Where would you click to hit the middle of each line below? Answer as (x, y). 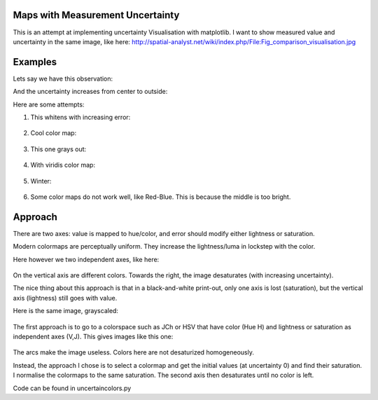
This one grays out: (58, 149)
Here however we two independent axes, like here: (86, 259)
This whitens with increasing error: (80, 117)
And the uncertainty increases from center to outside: (90, 92)
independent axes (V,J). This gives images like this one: (93, 336)
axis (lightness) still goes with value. (65, 298)
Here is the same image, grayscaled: (66, 311)
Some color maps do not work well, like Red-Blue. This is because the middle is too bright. (161, 197)
